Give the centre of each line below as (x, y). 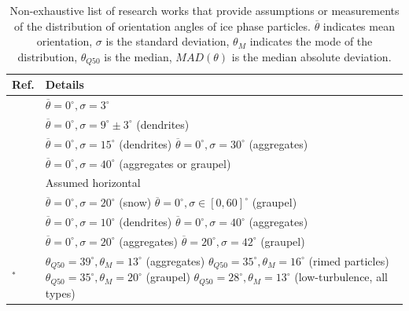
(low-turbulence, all (341, 277)
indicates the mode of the (311, 41)
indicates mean (359, 26)
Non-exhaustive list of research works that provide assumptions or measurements (204, 10)
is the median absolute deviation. (311, 56)
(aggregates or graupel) (175, 163)
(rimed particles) (349, 260)
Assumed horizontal (93, 183)
